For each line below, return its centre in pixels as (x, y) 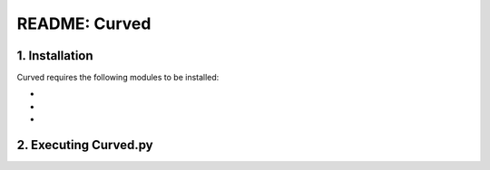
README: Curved (84, 24)
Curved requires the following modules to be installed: (118, 78)
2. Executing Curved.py (85, 145)
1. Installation (55, 56)
